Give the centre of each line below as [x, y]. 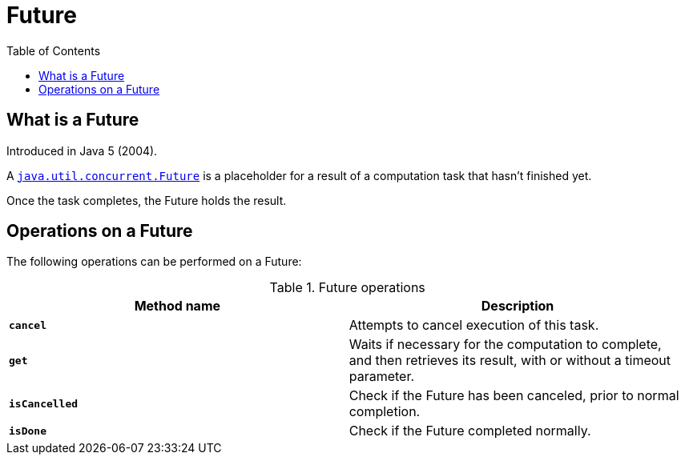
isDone [28, 431]
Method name [177, 306]
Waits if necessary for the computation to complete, [505, 345]
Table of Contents [54, 50]
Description [518, 306]
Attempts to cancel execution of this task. [474, 325]
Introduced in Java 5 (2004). [82, 150]
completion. [385, 412]
